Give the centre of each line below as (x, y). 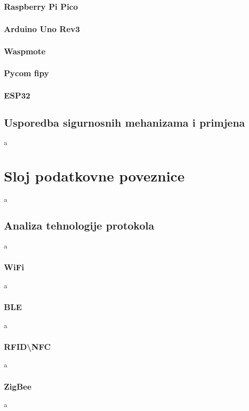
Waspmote (25, 51)
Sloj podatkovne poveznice (94, 176)
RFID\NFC (27, 347)
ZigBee (18, 386)
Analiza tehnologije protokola (79, 225)
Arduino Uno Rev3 (42, 28)
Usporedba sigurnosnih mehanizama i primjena (124, 122)
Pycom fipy (26, 73)
